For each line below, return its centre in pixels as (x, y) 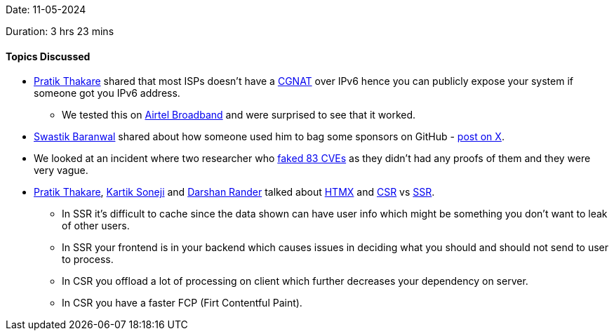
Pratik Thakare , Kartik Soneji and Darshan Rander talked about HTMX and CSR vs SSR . (234, 192)
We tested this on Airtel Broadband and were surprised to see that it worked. (239, 115)
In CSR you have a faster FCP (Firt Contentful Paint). (182, 303)
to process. (88, 260)
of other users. (96, 226)
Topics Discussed (48, 56)
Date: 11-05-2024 (46, 9)
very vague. (61, 170)
